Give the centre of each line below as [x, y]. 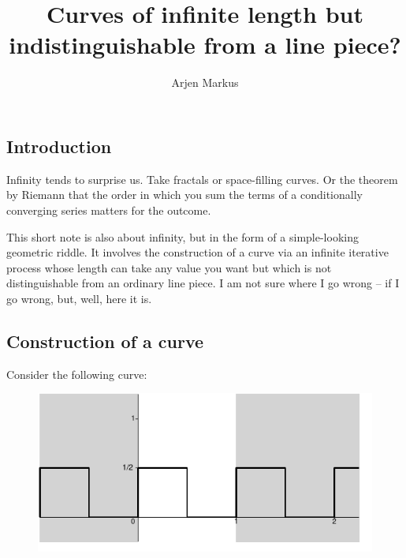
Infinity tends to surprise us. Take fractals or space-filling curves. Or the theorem [202, 179]
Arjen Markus [205, 82]
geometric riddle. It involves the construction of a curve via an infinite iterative [197, 252]
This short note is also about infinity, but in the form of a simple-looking [183, 236]
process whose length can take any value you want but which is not [169, 267]
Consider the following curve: [77, 374]
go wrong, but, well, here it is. [79, 298]
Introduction [59, 146]
